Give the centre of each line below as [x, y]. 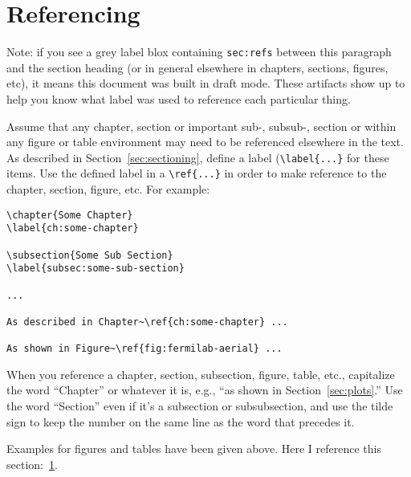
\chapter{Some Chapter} [70, 215]
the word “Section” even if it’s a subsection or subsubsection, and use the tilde [200, 406]
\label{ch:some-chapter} [73, 228]
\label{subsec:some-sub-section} [96, 269]
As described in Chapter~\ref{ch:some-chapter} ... [147, 322]
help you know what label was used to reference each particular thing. [179, 98]
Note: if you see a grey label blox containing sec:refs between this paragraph [199, 52]
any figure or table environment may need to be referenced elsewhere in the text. [205, 142]
